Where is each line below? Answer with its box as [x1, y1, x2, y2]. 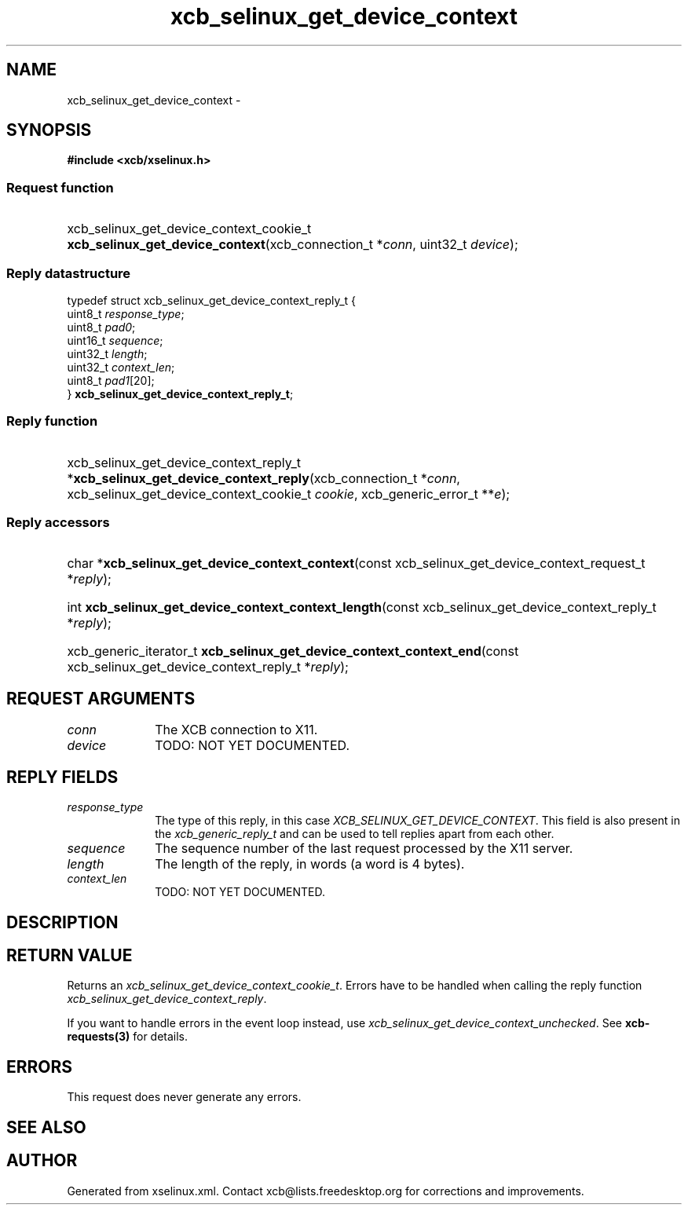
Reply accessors [6, 514, 110, 531]
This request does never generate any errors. [67, 1090, 302, 1104]
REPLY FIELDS [6, 766, 119, 787]
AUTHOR [6, 1151, 78, 1171]
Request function [6, 179, 114, 196]
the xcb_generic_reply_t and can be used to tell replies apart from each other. [155, 827, 554, 841]
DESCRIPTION [6, 912, 119, 932]
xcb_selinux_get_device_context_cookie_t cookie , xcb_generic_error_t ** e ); [67, 485, 511, 502]
